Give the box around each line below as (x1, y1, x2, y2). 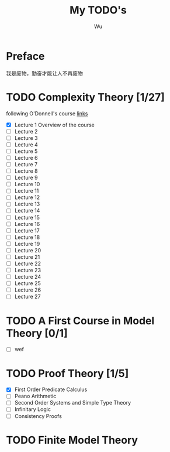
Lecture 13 (14, 200, 40, 208)
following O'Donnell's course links (6, 109, 88, 117)
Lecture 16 (14, 220, 40, 227)
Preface (6, 49, 45, 63)
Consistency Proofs (14, 412, 63, 419)
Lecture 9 (14, 174, 38, 182)
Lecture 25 (14, 280, 41, 287)
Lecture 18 (14, 234, 40, 241)
